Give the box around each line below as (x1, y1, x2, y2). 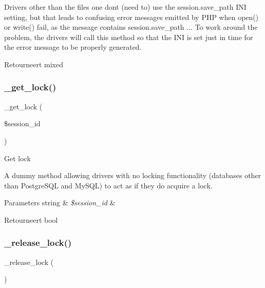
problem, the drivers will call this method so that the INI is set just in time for (4, 31, 253, 42)
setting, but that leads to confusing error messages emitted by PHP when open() (4, 11, 259, 22)
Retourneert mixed (4, 59, 63, 69)
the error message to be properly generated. (4, 42, 142, 52)
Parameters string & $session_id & (4, 197, 116, 208)
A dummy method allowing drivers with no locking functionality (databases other (4, 170, 261, 181)
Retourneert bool (4, 214, 58, 225)
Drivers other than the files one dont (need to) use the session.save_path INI (4, 2, 247, 12)
